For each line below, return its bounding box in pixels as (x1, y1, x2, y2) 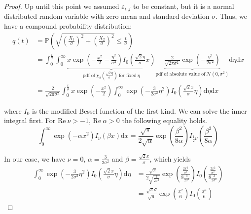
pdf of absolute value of (155, 71, 206, 77)
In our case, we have (4, 153, 66, 164)
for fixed (118, 73, 137, 78)
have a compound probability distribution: (4, 21, 132, 31)
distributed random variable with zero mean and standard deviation (4, 11, 210, 21)
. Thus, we (215, 11, 248, 21)
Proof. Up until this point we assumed (4, 1, 119, 11)
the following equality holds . (122, 115, 207, 126)
